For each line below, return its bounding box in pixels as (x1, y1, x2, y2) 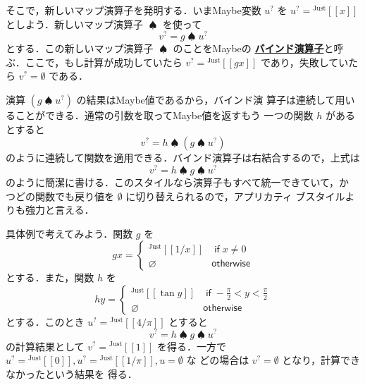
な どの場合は (186, 353, 249, 367)
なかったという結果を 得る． (6, 366, 137, 381)
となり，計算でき (282, 353, 360, 367)
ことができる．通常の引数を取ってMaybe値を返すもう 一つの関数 (15, 108, 314, 123)
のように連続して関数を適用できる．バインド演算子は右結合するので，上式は (6, 150, 360, 165)
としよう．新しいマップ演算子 (6, 16, 143, 31)
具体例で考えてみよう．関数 (6, 226, 133, 240)
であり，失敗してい (260, 54, 349, 69)
